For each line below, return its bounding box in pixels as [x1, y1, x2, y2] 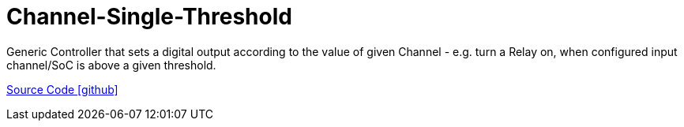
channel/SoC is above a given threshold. [6, 58, 216, 72]
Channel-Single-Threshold [6, 3, 292, 30]
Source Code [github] [6, 82, 118, 96]
